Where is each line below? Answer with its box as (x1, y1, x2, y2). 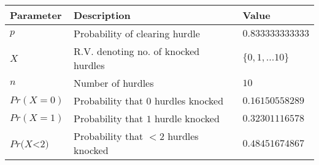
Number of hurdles (74, 76, 154, 90)
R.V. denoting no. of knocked (74, 44, 200, 58)
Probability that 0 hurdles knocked (74, 94, 224, 108)
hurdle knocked (154, 111, 220, 125)
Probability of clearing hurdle (74, 26, 200, 40)
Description (74, 8, 131, 22)
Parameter (10, 8, 62, 22)
